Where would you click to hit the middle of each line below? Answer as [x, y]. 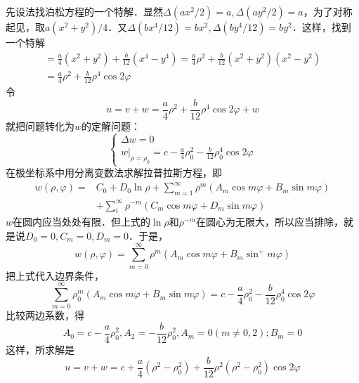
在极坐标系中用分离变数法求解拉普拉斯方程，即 [114, 173]
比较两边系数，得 [45, 315]
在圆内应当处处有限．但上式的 [82, 222]
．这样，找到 [321, 27]
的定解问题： [111, 125]
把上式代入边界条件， [55, 275]
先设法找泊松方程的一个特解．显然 [84, 11]
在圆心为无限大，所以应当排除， [269, 222]
